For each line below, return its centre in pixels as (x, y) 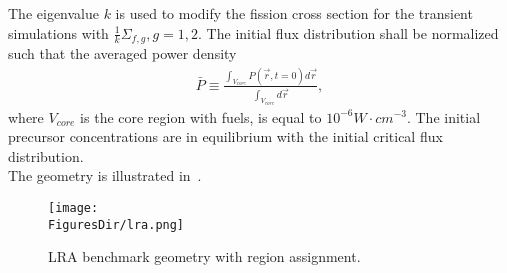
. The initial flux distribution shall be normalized (348, 32)
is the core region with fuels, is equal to (201, 116)
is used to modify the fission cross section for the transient (294, 13)
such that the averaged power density (122, 53)
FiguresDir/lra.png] (116, 224)
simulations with (58, 32)
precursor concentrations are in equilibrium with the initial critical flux (225, 136)
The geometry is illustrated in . (105, 175)
